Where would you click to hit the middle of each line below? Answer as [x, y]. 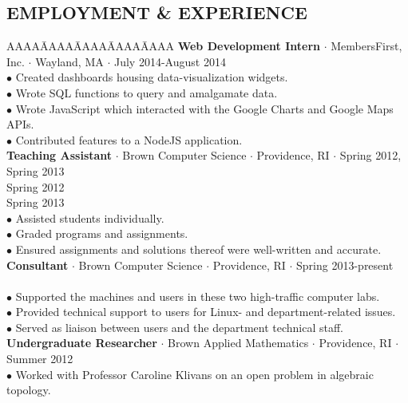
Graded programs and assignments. [102, 233]
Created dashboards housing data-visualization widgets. [152, 77]
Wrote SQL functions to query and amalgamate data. [147, 92]
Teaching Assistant [59, 155]
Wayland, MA [69, 61]
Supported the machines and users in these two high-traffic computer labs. [198, 296]
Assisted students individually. [90, 217]
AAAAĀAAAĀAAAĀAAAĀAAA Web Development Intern [164, 46]
